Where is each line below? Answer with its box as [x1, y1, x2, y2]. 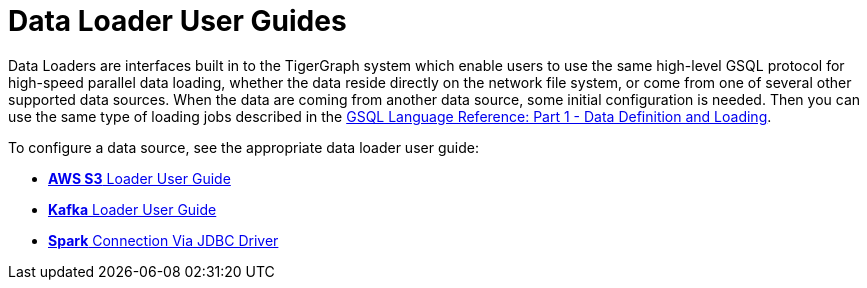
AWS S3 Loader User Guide [48, 169, 231, 187]
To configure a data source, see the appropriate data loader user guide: [8, 138, 479, 156]
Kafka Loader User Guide [48, 200, 217, 218]
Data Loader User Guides [8, 4, 347, 38]
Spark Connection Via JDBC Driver [48, 231, 279, 249]
